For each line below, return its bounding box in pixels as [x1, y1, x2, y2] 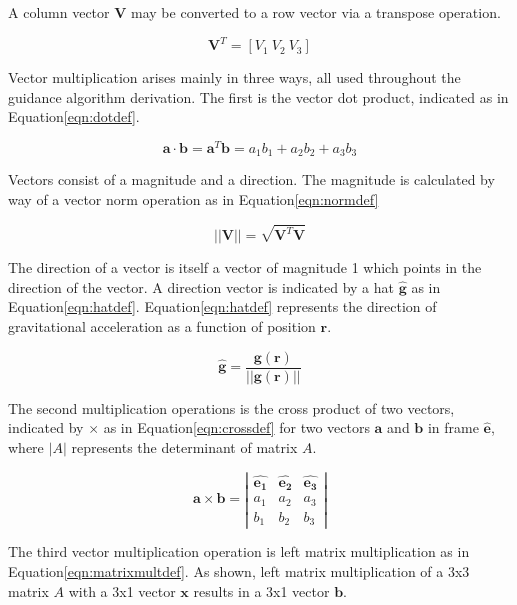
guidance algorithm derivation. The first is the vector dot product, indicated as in [8, 86, 509, 107]
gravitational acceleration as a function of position [8, 316, 316, 337]
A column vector [8, 2, 110, 22]
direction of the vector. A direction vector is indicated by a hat [8, 276, 395, 297]
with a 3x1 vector [68, 580, 176, 601]
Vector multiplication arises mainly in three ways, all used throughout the [8, 67, 461, 88]
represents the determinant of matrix [71, 436, 298, 457]
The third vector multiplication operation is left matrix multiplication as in [8, 541, 470, 562]
